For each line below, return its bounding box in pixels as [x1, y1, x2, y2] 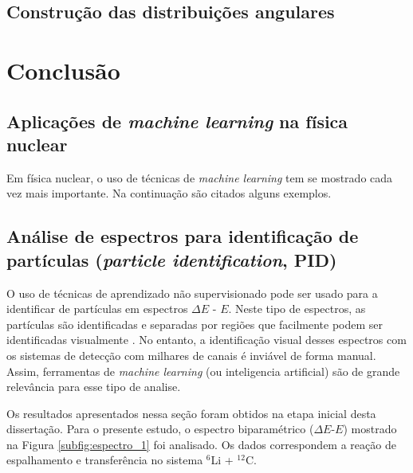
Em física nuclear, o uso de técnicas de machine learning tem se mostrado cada [6, 169, 393, 186]
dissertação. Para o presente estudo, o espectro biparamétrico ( [6, 420, 314, 437]
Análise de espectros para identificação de [6, 224, 359, 248]
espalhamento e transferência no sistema [6, 451, 203, 468]
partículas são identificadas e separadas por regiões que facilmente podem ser [6, 315, 383, 332]
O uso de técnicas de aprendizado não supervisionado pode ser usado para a [6, 284, 378, 301]
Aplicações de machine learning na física [6, 108, 348, 133]
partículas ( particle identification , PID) [6, 247, 337, 272]
